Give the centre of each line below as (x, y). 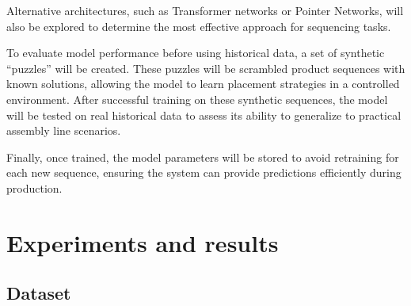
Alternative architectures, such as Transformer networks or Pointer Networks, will (205, 10)
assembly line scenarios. (64, 130)
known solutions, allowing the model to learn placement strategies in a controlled (203, 84)
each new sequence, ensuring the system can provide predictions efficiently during (204, 172)
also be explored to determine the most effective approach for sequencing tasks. (199, 26)
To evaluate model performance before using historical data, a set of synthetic (196, 53)
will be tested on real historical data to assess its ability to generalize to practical (204, 115)
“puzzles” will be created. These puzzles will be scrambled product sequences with (206, 68)
